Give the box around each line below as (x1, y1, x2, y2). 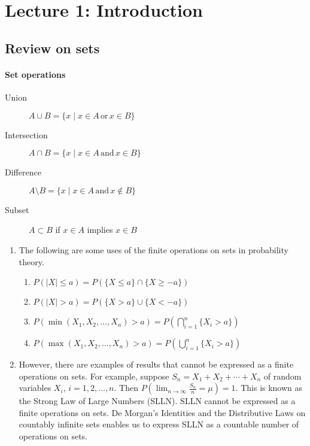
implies (87, 223, 113, 236)
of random (263, 369, 302, 382)
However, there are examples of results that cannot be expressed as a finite (19, 358, 294, 371)
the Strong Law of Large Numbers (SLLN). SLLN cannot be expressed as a (19, 395, 296, 407)
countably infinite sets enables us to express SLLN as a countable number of (19, 418, 299, 430)
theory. (19, 255, 44, 268)
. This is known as (235, 381, 303, 394)
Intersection (5, 128, 48, 141)
